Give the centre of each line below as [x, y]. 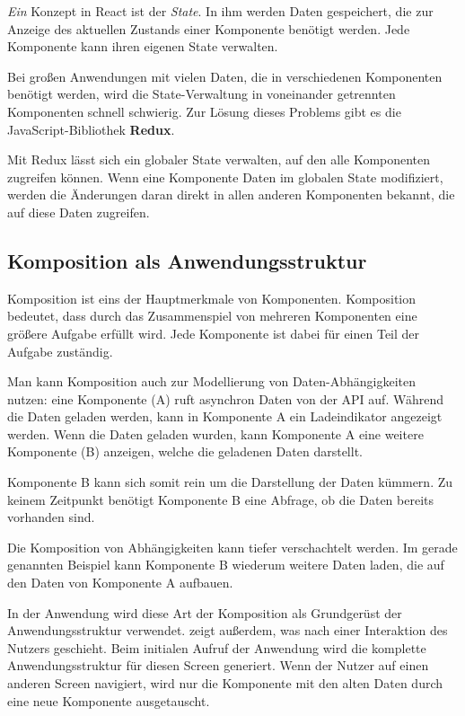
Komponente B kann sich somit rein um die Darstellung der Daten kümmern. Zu [230, 482]
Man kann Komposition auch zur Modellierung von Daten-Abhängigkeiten [212, 381]
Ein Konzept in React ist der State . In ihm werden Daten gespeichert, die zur [220, 11]
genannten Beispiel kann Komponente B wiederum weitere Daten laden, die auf [226, 565]
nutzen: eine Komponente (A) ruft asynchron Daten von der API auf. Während [226, 398]
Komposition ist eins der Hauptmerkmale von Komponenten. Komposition [212, 298]
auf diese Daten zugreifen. [79, 212]
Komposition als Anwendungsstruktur [187, 260]
